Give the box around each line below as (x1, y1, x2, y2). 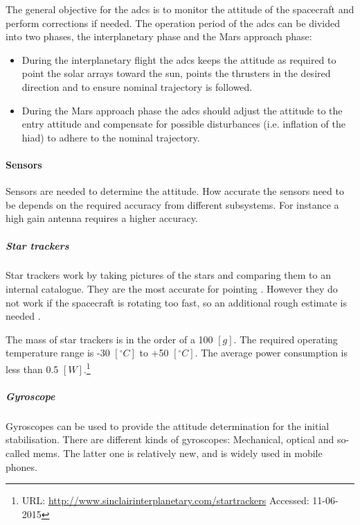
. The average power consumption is (195, 345, 348, 360)
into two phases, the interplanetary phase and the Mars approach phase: (6, 29, 312, 44)
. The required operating (233, 332, 338, 346)
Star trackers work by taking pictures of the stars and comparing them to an (6, 268, 331, 282)
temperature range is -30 (6, 345, 110, 360)
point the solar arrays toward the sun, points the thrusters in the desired (21, 66, 331, 80)
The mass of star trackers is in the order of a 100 (6, 332, 213, 346)
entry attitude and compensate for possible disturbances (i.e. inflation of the (21, 117, 346, 131)
